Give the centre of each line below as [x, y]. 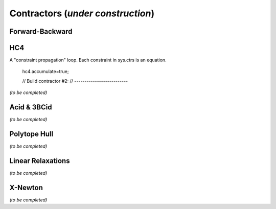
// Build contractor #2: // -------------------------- [75, 81]
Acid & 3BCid [31, 107]
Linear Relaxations [40, 161]
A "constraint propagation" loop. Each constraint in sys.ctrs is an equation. [88, 60]
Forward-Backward [41, 31]
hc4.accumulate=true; [45, 72]
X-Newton [26, 187]
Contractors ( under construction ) [82, 13]
